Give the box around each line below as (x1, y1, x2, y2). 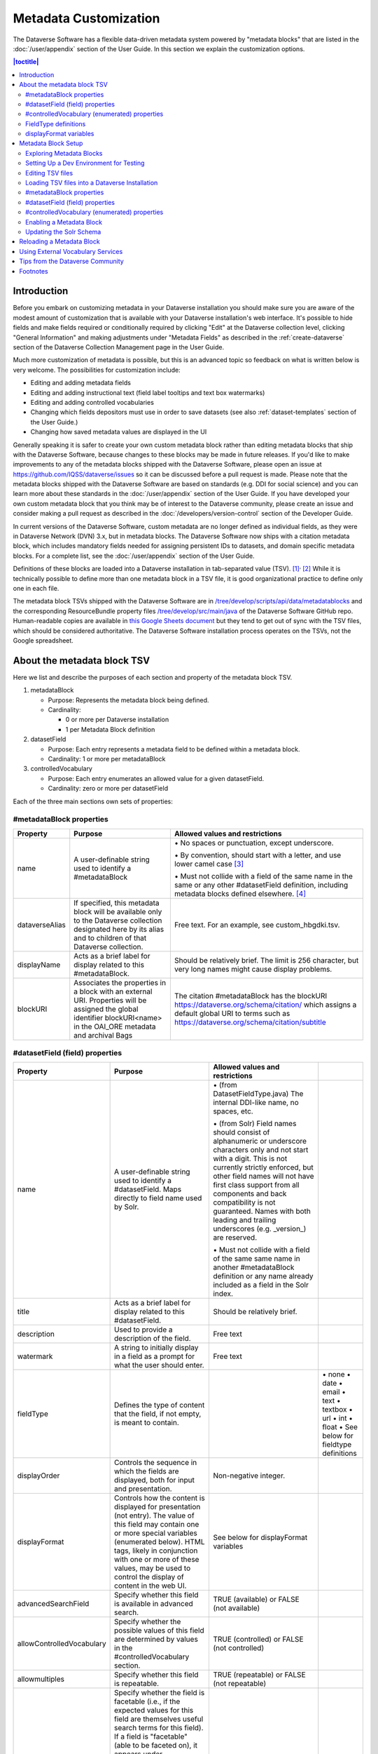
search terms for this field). (114, 1723, 204, 1733)
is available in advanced (114, 1599, 194, 1609)
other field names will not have (213, 1172, 314, 1181)
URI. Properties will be (73, 995, 147, 1005)
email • (322, 1387, 346, 1397)
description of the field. (114, 1334, 192, 1344)
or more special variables (114, 1528, 197, 1538)
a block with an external (73, 986, 153, 996)
